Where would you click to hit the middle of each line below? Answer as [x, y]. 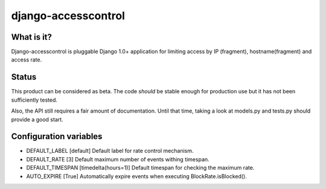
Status [24, 77]
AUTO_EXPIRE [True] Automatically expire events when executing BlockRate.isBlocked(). [136, 176]
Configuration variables [57, 136]
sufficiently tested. [34, 100]
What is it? [32, 37]
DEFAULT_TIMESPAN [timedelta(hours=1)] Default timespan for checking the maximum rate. [140, 168]
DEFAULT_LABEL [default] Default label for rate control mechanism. [110, 151]
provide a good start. [37, 119]
